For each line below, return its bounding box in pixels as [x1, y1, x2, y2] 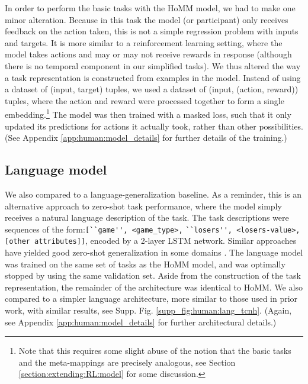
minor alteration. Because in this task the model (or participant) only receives [5, 13, 288, 25]
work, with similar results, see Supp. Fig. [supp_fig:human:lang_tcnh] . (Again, [5, 304, 292, 317]
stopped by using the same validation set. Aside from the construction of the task [5, 269, 301, 282]
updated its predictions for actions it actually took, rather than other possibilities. [5, 120, 303, 132]
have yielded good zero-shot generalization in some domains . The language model [5, 246, 303, 259]
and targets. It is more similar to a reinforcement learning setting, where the [5, 36, 283, 49]
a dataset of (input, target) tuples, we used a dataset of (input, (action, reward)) [5, 83, 299, 95]
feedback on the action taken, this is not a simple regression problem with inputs [5, 25, 299, 37]
